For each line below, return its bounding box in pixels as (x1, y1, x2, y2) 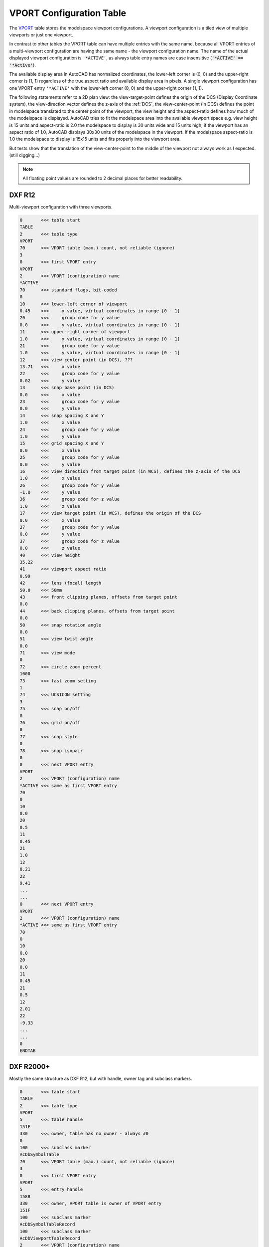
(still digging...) (9, 152, 40, 158)
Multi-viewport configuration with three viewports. (9, 204, 113, 209)
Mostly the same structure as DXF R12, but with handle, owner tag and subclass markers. (9, 1075, 192, 1081)
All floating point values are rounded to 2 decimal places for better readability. (22, 175, 183, 181)
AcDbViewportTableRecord (19, 1236, 81, 1242)
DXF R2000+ (9, 1062, 50, 1071)
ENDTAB (19, 1048, 36, 1053)
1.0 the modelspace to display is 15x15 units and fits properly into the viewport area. (9, 136, 181, 142)
